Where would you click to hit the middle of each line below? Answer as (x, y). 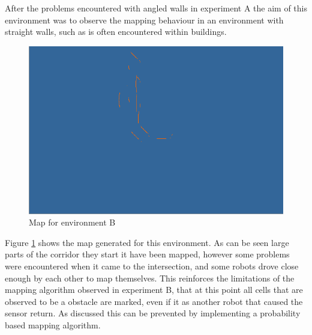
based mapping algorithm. (53, 325)
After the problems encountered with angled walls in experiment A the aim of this (156, 8)
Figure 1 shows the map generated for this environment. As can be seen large (147, 242)
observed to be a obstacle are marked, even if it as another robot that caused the (154, 301)
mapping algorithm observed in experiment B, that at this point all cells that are (154, 290)
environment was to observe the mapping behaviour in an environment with (144, 20)
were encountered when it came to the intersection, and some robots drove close (152, 266)
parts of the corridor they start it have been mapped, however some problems (147, 254)
